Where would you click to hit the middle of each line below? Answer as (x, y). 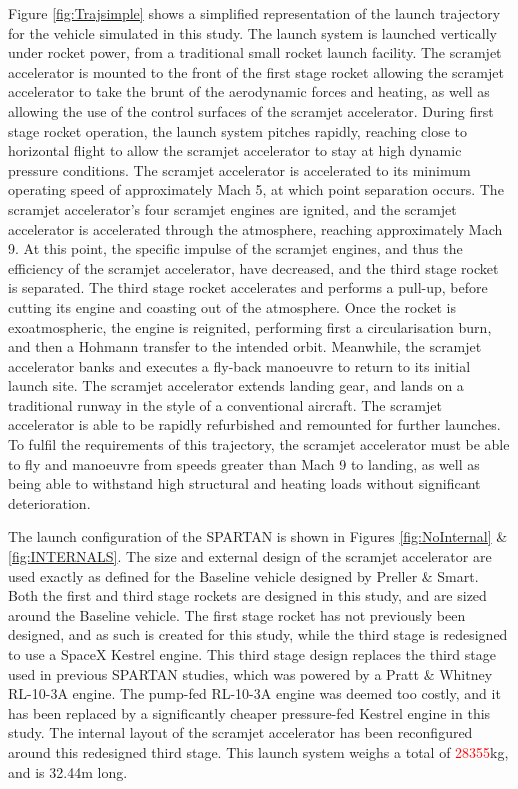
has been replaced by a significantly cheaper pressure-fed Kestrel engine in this (249, 712)
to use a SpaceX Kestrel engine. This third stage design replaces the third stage (252, 654)
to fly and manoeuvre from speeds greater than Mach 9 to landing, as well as (244, 463)
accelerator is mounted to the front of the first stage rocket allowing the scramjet (256, 71)
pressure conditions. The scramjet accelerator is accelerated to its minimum (239, 169)
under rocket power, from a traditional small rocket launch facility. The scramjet (255, 52)
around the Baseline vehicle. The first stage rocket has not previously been (237, 614)
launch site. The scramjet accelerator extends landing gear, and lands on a (236, 385)
